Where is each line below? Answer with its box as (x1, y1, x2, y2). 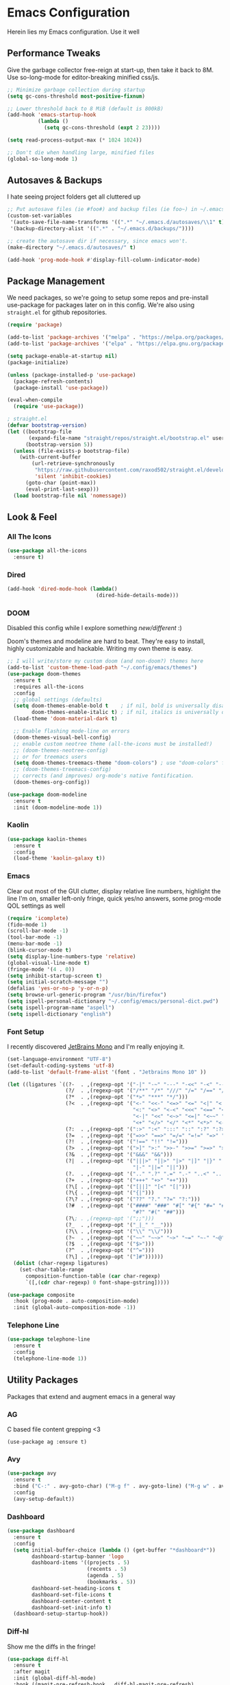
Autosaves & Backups (7, 175, 103, 186)
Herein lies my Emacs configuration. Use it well (7, 27, 140, 36)
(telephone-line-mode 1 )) (13, 1355, 88, 1362)
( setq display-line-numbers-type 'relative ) (7, 953, 136, 960)
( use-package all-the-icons (7, 548, 88, 555)
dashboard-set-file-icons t (31, 1591, 112, 1598)
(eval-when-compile (7, 397, 63, 403)
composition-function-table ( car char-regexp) (25, 1273, 161, 1280)
